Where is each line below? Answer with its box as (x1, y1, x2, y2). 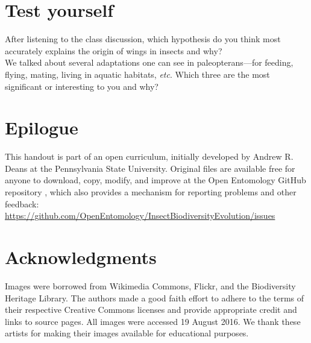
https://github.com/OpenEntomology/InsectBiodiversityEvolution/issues (5, 209, 275, 222)
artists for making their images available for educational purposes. (5, 327, 249, 339)
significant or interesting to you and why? (5, 80, 159, 92)
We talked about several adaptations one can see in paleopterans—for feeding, (5, 56, 294, 69)
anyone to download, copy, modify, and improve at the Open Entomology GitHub (5, 174, 306, 186)
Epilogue (5, 115, 78, 140)
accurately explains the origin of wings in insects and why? (5, 44, 222, 57)
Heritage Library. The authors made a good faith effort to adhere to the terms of (5, 291, 304, 304)
